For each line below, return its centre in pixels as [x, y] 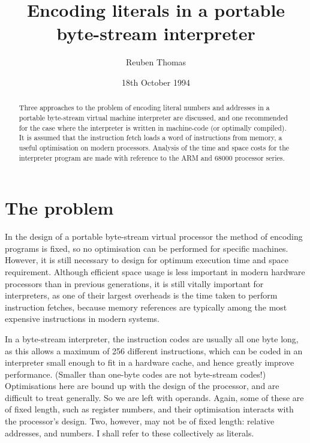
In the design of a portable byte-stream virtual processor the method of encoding [154, 236]
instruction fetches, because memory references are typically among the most [146, 307]
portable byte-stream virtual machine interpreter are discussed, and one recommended [154, 117]
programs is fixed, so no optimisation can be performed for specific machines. [147, 248]
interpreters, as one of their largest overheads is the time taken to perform [141, 295]
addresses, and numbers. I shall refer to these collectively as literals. [130, 433]
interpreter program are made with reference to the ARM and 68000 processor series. [152, 157]
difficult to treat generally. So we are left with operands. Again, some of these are [154, 397]
